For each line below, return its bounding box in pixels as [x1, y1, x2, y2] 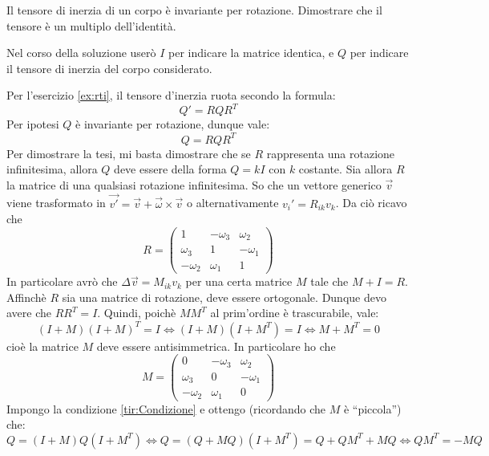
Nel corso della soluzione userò [6, 44, 156, 61]
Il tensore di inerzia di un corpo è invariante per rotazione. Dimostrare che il [6, 2, 382, 18]
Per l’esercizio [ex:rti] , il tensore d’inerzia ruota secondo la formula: [6, 87, 336, 104]
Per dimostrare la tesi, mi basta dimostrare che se [6, 145, 251, 161]
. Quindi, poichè [97, 304, 176, 321]
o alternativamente [187, 194, 279, 211]
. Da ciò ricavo [335, 194, 407, 211]
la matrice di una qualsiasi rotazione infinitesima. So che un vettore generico [6, 176, 382, 193]
